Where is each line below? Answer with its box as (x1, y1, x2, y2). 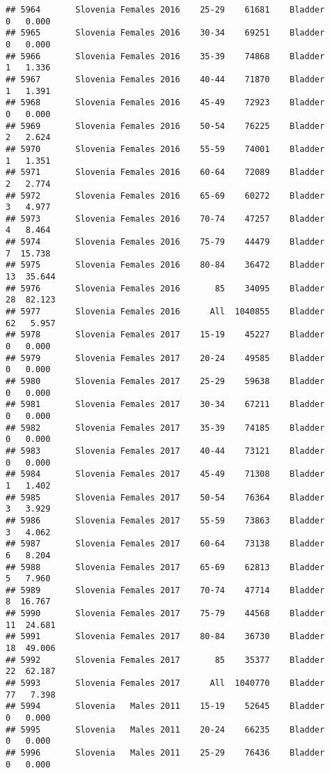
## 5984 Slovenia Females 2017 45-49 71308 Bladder (6, 469, 325, 480)
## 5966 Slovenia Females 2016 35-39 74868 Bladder (6, 51, 325, 61)
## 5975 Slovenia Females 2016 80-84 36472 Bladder (6, 260, 325, 270)
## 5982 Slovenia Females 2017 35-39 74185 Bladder (6, 422, 325, 433)
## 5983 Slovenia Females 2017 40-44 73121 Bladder (6, 445, 325, 456)
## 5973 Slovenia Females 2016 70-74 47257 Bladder (6, 213, 325, 224)
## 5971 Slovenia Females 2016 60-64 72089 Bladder (6, 167, 325, 178)
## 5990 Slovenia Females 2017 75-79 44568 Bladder (6, 609, 325, 619)
